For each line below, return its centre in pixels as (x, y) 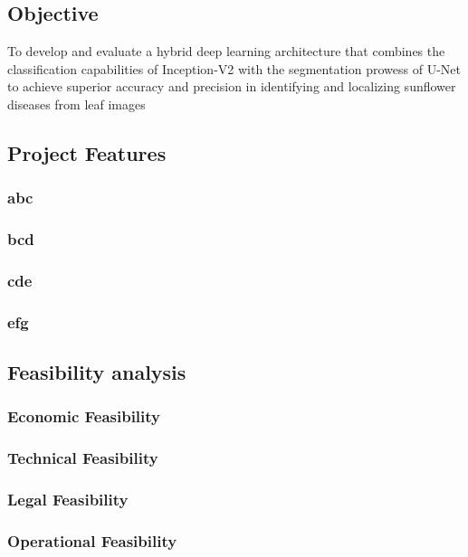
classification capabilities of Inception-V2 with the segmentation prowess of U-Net (234, 68)
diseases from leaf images (76, 104)
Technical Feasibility (83, 458)
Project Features (87, 152)
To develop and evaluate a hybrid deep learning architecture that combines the (226, 51)
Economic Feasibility (84, 416)
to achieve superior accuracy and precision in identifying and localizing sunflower (232, 86)
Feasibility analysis (97, 372)
